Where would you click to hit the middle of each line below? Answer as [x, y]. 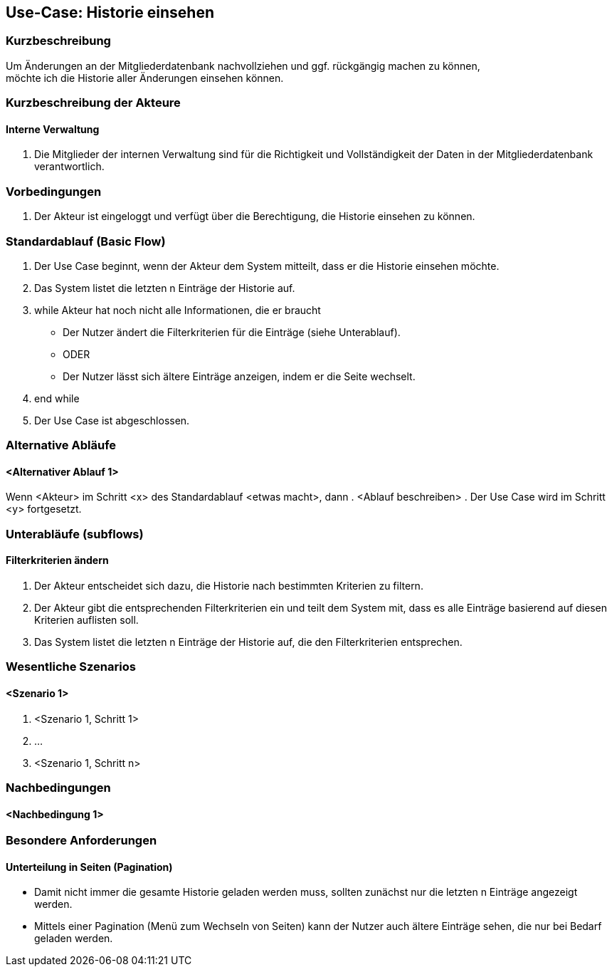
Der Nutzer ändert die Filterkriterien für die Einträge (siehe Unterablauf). [232, 332]
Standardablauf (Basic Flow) [86, 241]
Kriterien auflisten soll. [86, 620]
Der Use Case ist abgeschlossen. [112, 420]
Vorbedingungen [54, 191]
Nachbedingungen [58, 788]
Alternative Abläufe [61, 445]
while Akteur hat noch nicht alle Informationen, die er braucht [178, 310]
